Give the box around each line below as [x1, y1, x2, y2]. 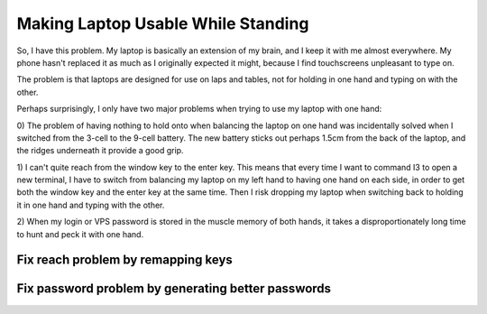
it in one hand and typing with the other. [16, 199, 165, 210]
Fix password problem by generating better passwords [16, 281, 332, 297]
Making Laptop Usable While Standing [16, 14, 309, 33]
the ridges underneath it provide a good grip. [16, 145, 184, 156]
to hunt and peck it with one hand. [16, 228, 144, 239]
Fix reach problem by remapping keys [16, 253, 234, 268]
